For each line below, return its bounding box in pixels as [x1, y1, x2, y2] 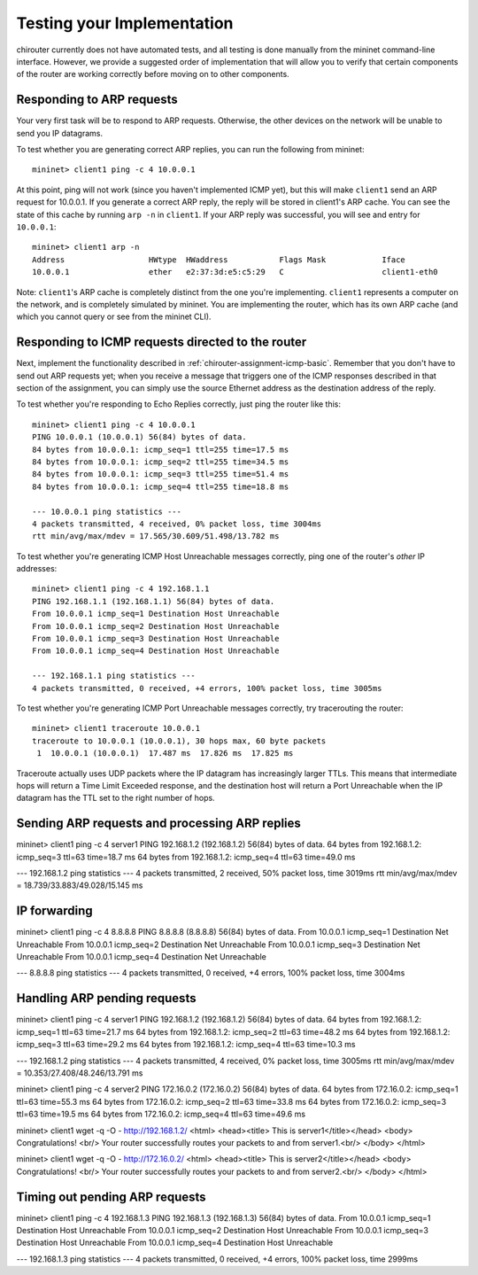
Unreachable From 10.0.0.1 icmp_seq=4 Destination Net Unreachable [16, 952, 267, 962]
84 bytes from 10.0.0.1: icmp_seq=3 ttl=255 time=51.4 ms [32, 470, 289, 479]
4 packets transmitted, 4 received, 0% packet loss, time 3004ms [32, 518, 322, 529]
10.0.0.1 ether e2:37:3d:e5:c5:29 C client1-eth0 [32, 267, 438, 277]
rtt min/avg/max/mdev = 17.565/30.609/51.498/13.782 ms [32, 532, 280, 541]
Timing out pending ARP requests [16, 1189, 207, 1204]
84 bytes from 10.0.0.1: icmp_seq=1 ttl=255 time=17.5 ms [32, 444, 289, 455]
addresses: [16, 564, 58, 574]
